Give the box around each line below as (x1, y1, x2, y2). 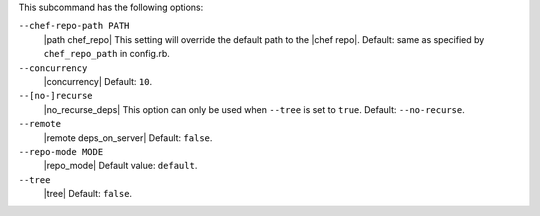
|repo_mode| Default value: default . (43, 160, 198, 172)
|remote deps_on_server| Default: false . (43, 131, 213, 144)
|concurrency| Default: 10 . (43, 75, 153, 87)
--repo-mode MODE (18, 146, 104, 157)
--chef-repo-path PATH (18, 20, 130, 32)
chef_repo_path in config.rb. (43, 48, 170, 60)
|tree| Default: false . (43, 188, 133, 200)
